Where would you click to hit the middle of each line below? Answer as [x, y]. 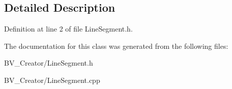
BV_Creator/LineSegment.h [49, 63]
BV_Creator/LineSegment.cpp [52, 80]
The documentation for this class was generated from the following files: [116, 46]
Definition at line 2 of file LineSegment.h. [68, 29]
